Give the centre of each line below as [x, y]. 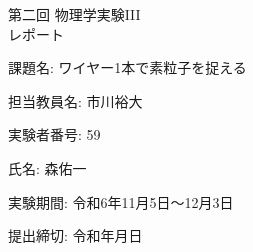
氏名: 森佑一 [47, 167]
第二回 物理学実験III [74, 14]
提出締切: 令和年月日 [75, 235]
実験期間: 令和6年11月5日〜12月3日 [121, 201]
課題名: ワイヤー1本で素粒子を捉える [127, 67]
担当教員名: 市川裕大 [75, 100]
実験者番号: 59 [54, 134]
